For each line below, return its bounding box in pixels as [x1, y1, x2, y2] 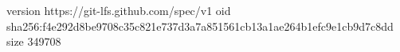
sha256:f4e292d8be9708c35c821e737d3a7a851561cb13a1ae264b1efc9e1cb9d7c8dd [6, 17, 394, 34]
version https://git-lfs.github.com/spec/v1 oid [6, 2, 231, 18]
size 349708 [6, 33, 61, 50]
